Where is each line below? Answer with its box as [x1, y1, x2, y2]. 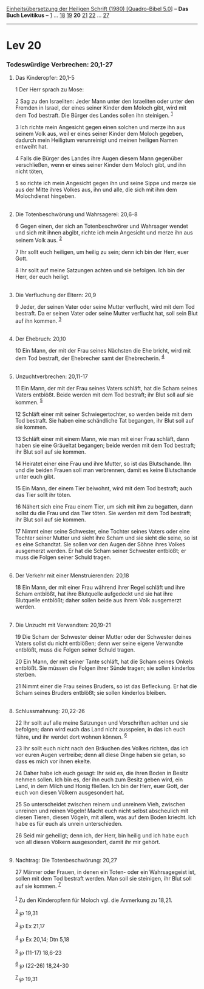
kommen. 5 [15, 398, 43, 406]
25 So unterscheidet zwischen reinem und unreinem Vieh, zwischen [15, 801, 186, 808]
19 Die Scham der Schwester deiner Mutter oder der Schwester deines [15, 633, 192, 640]
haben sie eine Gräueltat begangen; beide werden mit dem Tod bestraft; [15, 442, 196, 449]
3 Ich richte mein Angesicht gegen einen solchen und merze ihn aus [15, 124, 186, 131]
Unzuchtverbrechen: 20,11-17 [15, 373, 88, 380]
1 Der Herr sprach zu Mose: [15, 86, 84, 93]
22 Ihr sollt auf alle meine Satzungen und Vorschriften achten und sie [15, 719, 188, 727]
